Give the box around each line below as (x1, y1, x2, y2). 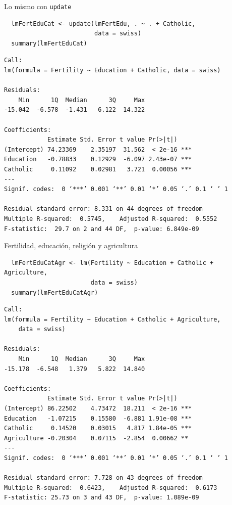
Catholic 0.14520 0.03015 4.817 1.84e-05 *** (4, 425, 192, 432)
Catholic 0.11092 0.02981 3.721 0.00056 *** (4, 165, 192, 173)
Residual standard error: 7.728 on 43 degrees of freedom (4, 474, 203, 482)
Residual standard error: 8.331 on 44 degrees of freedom (4, 205, 203, 213)
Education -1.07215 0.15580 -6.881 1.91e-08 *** (4, 415, 192, 422)
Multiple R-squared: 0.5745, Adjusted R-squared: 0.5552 (4, 215, 217, 222)
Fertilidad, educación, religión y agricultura (4, 240, 138, 251)
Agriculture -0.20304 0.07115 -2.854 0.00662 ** (4, 434, 189, 442)
